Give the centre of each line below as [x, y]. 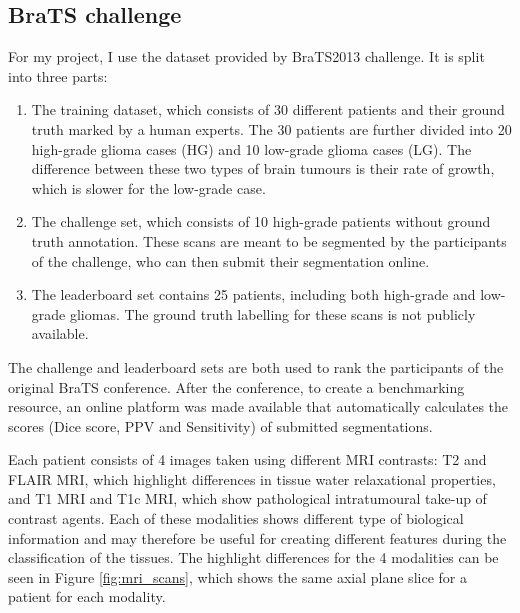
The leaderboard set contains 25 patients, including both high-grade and [253, 294]
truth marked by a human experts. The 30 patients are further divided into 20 [271, 128]
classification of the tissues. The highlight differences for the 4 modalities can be [253, 557]
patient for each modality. [87, 596]
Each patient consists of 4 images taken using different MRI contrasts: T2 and [247, 459]
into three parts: [58, 75]
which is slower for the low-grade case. [148, 187]
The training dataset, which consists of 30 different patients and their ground [268, 109]
